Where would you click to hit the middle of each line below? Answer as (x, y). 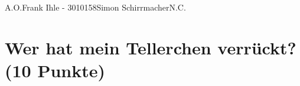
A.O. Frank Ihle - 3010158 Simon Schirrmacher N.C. (95, 7)
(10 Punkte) (55, 70)
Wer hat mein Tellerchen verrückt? (151, 47)
